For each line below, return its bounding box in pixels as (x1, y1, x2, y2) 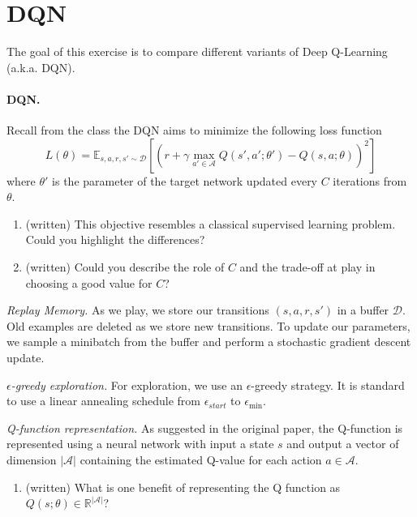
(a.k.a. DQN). (6, 58, 75, 75)
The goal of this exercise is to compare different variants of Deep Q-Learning (6, 43, 388, 60)
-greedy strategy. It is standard (251, 376, 405, 393)
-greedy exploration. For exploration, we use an (11, 376, 243, 393)
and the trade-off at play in (239, 258, 376, 276)
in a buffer (337, 301, 389, 318)
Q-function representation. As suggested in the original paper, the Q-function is (6, 419, 403, 436)
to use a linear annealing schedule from (6, 392, 201, 409)
